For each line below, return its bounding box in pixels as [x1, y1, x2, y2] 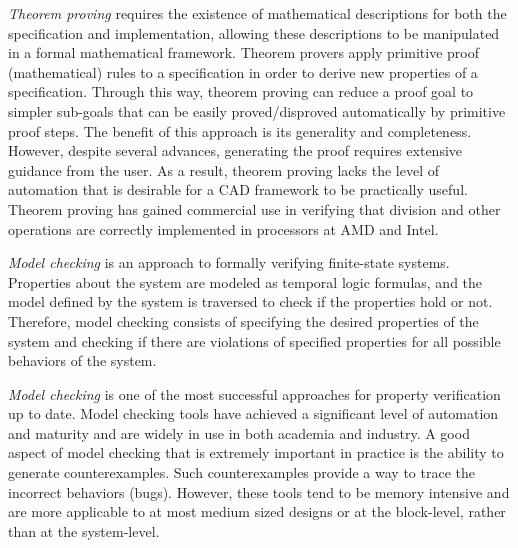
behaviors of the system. [8, 350, 157, 371]
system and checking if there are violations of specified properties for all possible [8, 330, 501, 351]
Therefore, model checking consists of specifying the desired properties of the [8, 310, 479, 331]
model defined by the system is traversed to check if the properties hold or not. [8, 291, 493, 312]
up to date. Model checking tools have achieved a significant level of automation [8, 403, 499, 424]
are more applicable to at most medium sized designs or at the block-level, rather [8, 501, 506, 522]
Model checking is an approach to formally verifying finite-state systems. [8, 252, 450, 273]
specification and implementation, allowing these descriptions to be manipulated [8, 22, 500, 43]
